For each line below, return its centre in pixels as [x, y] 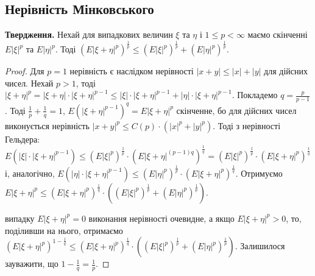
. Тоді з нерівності [247, 125]
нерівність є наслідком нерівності [132, 71]
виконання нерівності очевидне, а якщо [161, 218]
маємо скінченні [278, 34]
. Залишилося [260, 246]
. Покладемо [255, 95]
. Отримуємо [259, 173]
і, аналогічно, [30, 173]
